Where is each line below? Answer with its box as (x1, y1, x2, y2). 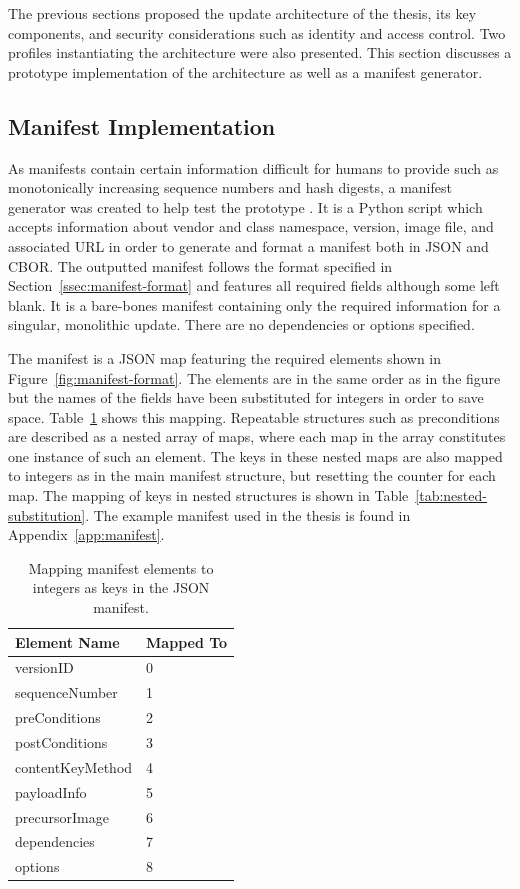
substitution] (8, 504, 86, 525)
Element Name (15, 631, 120, 652)
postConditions (15, 732, 108, 753)
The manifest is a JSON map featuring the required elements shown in (8, 347, 442, 368)
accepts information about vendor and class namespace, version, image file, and (8, 216, 494, 237)
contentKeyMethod (15, 756, 133, 777)
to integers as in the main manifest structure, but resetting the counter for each (8, 465, 496, 486)
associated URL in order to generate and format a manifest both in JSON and (8, 235, 489, 256)
